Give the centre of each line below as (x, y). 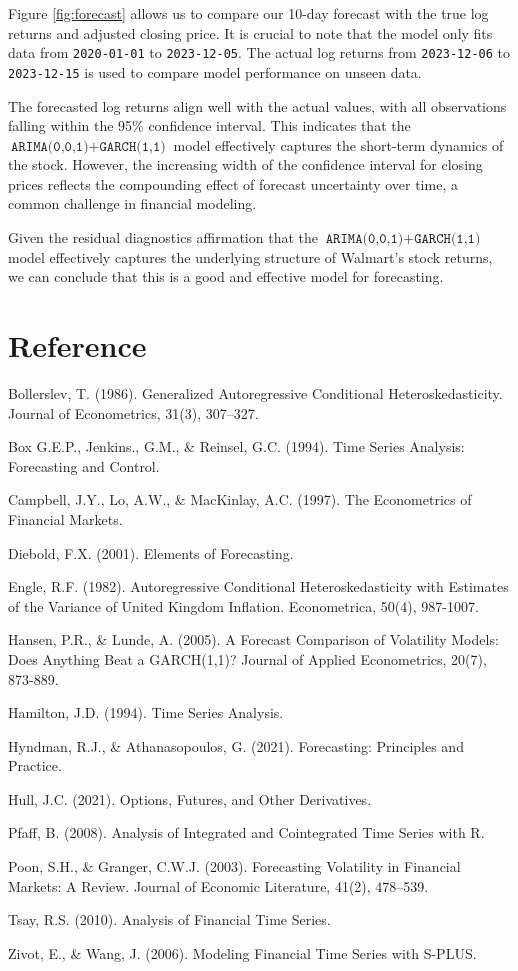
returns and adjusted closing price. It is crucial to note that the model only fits (250, 32)
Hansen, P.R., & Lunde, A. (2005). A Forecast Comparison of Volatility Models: (253, 639)
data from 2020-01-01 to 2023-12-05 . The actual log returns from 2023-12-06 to (259, 52)
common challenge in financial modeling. (132, 203)
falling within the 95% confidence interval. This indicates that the (209, 125)
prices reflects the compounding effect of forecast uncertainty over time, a (233, 183)
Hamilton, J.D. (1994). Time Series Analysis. (146, 712)
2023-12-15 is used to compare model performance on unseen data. (215, 71)
